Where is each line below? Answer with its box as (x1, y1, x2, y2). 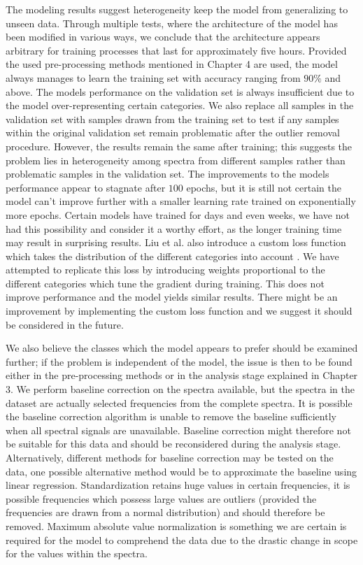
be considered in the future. (6, 317, 124, 331)
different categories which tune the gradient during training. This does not (6, 276, 325, 290)
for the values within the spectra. (6, 546, 148, 561)
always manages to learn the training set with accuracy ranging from (6, 70, 301, 85)
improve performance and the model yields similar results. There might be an (6, 289, 338, 304)
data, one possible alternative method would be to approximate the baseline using (6, 464, 357, 478)
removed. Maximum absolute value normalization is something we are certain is (6, 518, 347, 533)
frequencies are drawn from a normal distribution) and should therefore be (6, 505, 325, 520)
